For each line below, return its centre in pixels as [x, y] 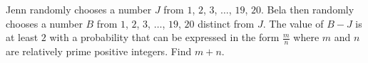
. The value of [293, 23]
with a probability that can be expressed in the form [164, 37]
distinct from [226, 23]
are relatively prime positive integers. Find [99, 51]
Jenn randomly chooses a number [79, 9]
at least [22, 37]
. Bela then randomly [307, 9]
